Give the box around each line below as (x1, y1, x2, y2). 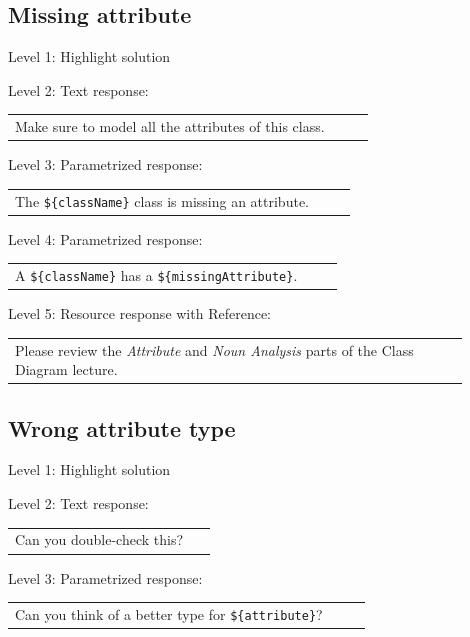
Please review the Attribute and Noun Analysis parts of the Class (15, 339, 414, 360)
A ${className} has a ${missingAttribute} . (15, 265, 298, 286)
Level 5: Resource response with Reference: (8, 303, 271, 324)
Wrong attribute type (8, 412, 236, 443)
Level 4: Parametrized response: (8, 228, 203, 249)
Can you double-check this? (15, 529, 184, 550)
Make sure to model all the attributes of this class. (15, 116, 325, 137)
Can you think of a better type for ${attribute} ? (15, 603, 323, 624)
